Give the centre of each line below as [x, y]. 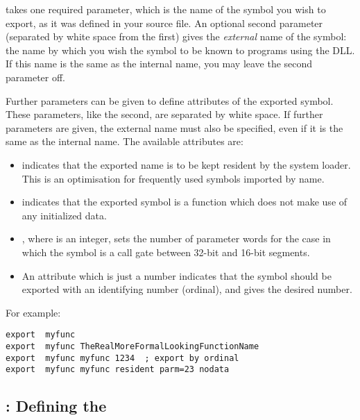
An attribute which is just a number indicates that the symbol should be [177, 275]
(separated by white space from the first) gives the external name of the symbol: [176, 36]
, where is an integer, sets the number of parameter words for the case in [176, 238]
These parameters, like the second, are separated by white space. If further [164, 114]
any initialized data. [64, 215]
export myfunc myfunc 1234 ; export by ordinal [122, 358]
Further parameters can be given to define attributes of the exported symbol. [170, 100]
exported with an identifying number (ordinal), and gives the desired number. [187, 289]
